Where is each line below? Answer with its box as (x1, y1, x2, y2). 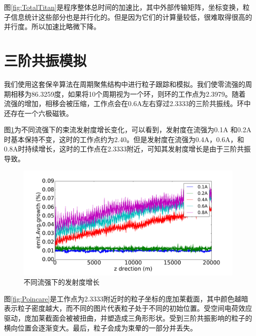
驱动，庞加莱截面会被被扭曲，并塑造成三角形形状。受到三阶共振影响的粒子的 (4, 313, 252, 323)
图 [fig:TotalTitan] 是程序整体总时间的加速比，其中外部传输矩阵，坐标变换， (4, 2, 243, 12)
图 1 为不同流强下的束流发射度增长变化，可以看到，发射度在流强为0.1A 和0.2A (4, 124, 252, 135)
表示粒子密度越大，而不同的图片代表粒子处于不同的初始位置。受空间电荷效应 (4, 303, 252, 313)
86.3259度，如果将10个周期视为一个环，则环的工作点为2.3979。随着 (31, 88, 246, 99)
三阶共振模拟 (4, 50, 87, 70)
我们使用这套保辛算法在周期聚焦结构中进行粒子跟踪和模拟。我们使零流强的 (4, 78, 245, 89)
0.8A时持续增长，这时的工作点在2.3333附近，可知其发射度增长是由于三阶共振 (4, 144, 251, 154)
